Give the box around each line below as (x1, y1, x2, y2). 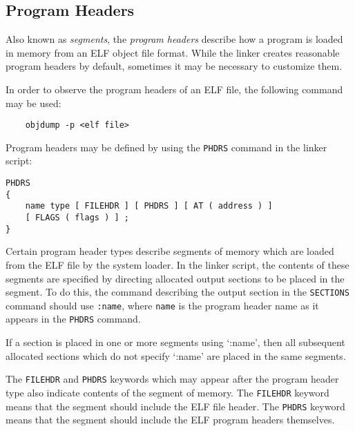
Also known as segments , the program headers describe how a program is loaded (6, 32, 343, 46)
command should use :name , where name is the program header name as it (6, 298, 319, 312)
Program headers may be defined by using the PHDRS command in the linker (6, 140, 327, 154)
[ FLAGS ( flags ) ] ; (25, 213, 129, 223)
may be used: (6, 95, 61, 110)
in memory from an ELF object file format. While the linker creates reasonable (6, 45, 340, 59)
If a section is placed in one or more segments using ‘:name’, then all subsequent (6, 335, 345, 349)
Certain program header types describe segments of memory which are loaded (6, 244, 334, 258)
